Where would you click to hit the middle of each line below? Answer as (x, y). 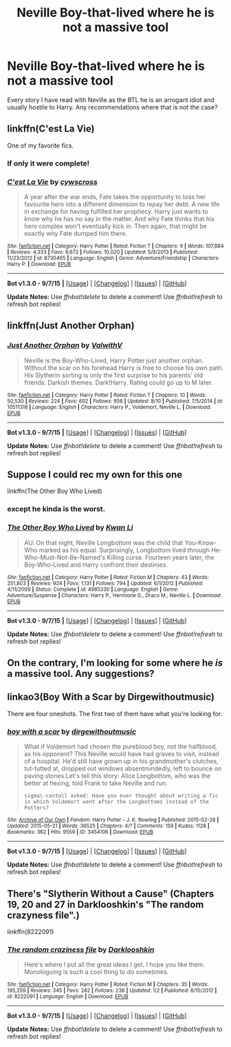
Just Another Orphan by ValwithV (65, 345)
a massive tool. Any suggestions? (81, 674)
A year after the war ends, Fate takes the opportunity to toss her (115, 196)
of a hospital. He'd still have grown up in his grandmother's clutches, (121, 761)
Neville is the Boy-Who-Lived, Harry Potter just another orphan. (114, 360)
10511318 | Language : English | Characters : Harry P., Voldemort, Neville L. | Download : (109, 407)
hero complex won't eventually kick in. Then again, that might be (115, 226)
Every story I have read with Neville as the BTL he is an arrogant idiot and (111, 100)
